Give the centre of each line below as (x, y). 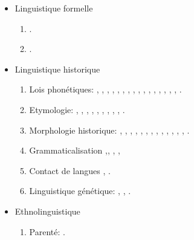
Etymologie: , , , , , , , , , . (77, 109)
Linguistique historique (57, 69)
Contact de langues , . (70, 170)
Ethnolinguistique (47, 211)
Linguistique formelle (54, 8)
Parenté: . (47, 231)
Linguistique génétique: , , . (80, 191)
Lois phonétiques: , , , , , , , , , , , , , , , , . (105, 89)
